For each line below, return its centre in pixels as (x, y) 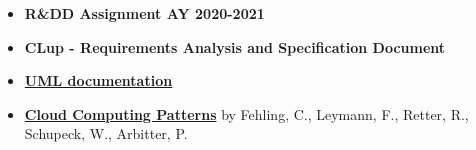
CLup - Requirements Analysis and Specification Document (235, 46)
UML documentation (98, 80)
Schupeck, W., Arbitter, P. (106, 133)
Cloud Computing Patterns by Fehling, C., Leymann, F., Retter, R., (246, 113)
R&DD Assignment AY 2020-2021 (144, 13)
